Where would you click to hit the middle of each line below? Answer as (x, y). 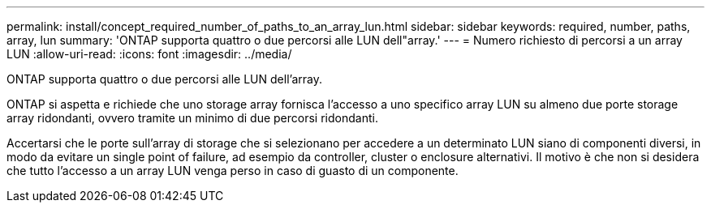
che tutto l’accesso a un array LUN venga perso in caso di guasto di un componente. (233, 171)
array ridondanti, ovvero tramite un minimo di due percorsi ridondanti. (192, 118)
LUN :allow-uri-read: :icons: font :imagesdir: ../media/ (149, 54)
